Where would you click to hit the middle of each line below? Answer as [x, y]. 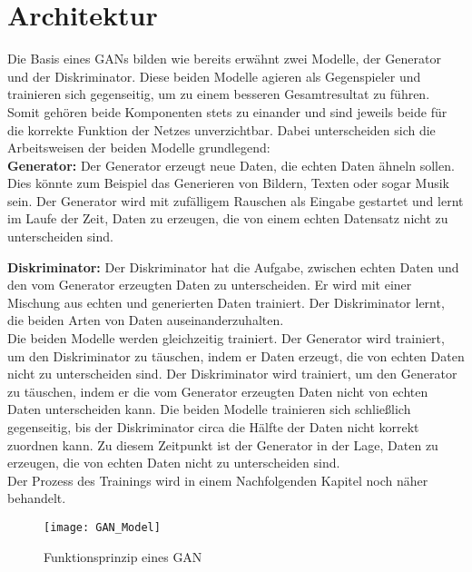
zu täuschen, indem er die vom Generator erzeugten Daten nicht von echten [218, 391]
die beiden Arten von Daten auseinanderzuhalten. [146, 320]
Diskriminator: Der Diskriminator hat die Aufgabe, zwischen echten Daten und [233, 266]
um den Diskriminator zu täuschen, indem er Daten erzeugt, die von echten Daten [236, 355]
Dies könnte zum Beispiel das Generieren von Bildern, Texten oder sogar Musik [228, 183]
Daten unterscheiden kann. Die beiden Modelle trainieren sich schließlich [209, 409]
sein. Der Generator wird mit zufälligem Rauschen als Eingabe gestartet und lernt [236, 200]
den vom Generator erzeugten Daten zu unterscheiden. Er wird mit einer [210, 285]
